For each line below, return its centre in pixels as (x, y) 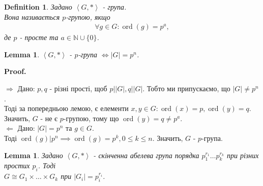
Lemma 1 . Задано (34, 155)
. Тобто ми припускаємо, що (186, 88)
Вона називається (32, 16)
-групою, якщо (88, 16)
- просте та (39, 37)
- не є (49, 118)
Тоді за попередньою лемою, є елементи (66, 108)
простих (17, 165)
